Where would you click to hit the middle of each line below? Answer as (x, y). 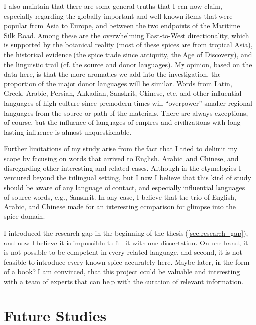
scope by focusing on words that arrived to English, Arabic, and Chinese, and (121, 158)
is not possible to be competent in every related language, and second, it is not (123, 252)
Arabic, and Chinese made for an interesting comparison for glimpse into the (120, 206)
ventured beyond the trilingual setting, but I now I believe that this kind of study (128, 178)
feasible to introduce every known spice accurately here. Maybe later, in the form (127, 262)
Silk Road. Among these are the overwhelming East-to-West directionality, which (127, 35)
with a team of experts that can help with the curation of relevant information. (124, 281)
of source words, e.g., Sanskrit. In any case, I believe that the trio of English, (120, 197)
